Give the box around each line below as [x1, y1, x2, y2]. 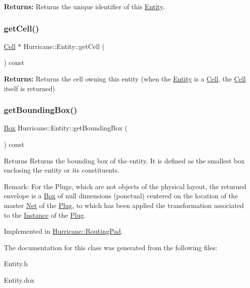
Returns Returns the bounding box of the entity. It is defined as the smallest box [4, 155, 245, 165]
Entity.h [4, 258, 28, 269]
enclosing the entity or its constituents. [4, 165, 120, 175]
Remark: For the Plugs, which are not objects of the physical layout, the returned [4, 181, 247, 191]
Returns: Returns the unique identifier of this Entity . [4, 1, 165, 11]
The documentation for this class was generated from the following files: [4, 242, 218, 252]
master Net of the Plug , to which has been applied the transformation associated [4, 200, 244, 210]
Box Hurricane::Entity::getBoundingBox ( [4, 123, 127, 133]
